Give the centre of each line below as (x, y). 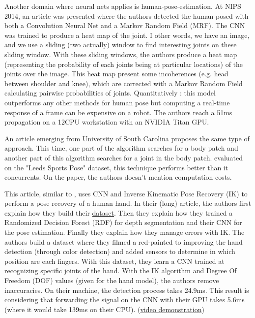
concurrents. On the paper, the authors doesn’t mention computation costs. (118, 177)
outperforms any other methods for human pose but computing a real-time (117, 102)
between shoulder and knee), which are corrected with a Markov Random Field (124, 83)
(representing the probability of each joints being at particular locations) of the (124, 64)
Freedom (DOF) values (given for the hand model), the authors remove (112, 280)
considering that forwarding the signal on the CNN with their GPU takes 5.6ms (125, 300)
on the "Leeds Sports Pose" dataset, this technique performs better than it (116, 167)
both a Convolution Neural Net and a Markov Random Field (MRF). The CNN (125, 25)
